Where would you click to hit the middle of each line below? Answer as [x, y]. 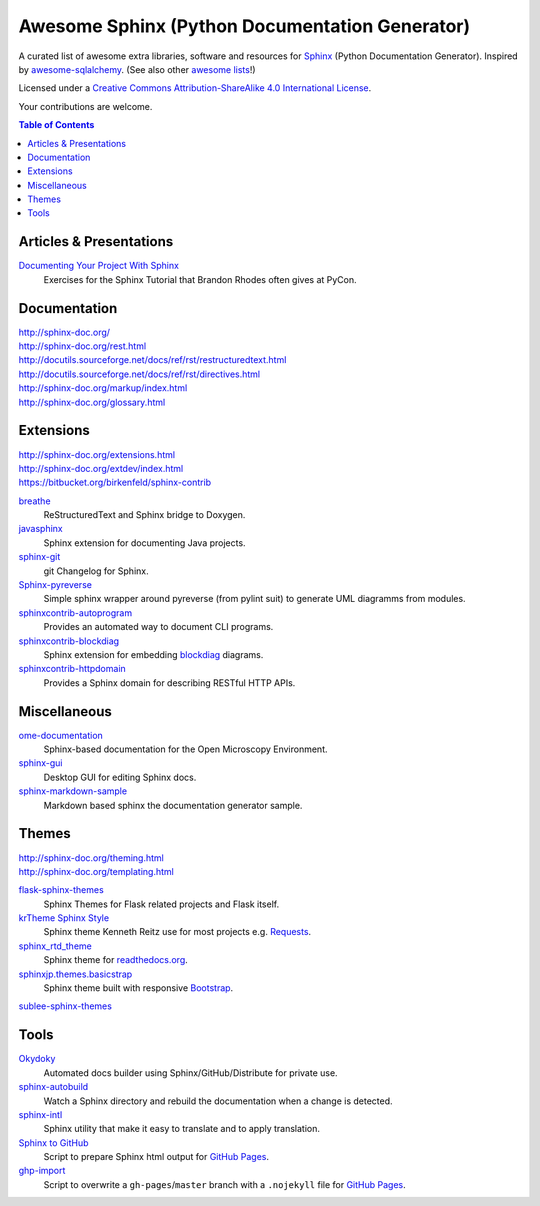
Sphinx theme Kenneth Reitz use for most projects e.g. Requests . [177, 932]
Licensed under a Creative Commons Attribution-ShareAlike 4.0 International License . [195, 88]
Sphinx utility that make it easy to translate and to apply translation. [181, 1129]
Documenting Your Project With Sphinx [99, 266]
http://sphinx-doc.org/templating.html [96, 871]
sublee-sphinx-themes [65, 1006]
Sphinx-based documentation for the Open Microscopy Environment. [186, 749]
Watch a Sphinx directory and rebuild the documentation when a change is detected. [218, 1101]
